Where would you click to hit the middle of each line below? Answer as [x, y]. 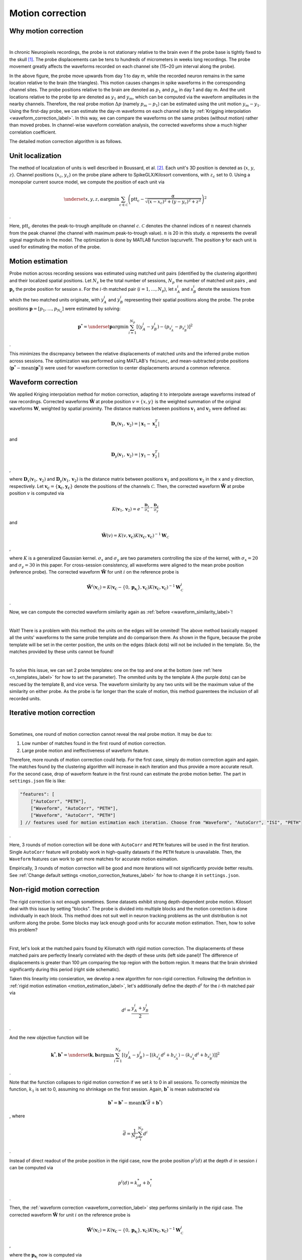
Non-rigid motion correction [54, 890]
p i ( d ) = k [128, 1183]
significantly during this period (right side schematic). [65, 970]
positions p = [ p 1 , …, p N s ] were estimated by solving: [65, 309]
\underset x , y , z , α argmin [92, 199]
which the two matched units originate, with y [57, 299]
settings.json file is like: [37, 781]
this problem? [23, 930]
